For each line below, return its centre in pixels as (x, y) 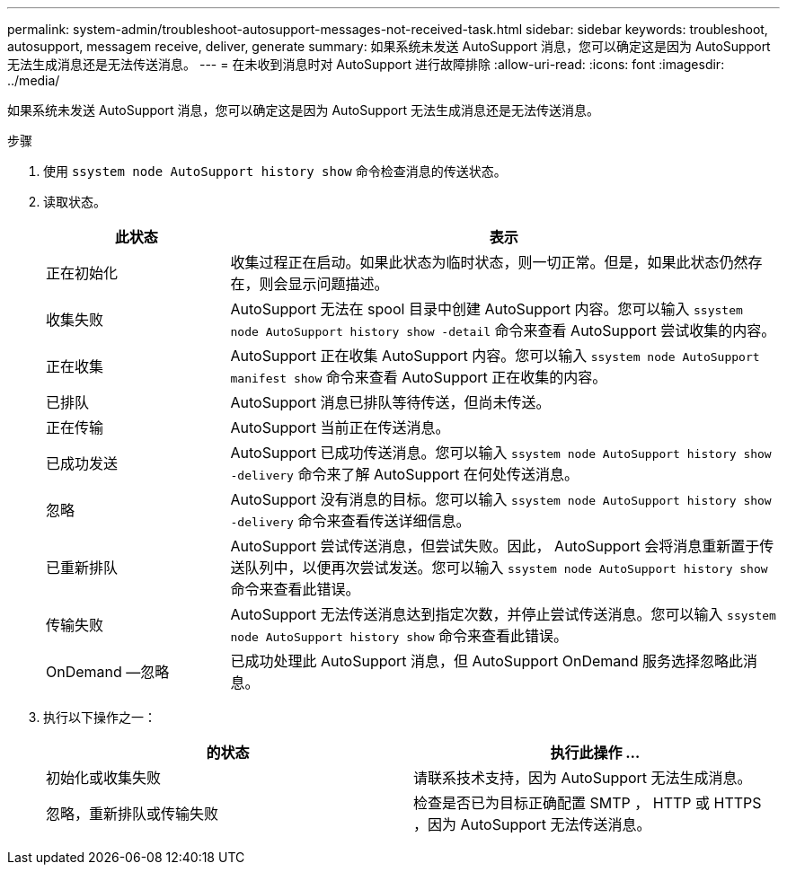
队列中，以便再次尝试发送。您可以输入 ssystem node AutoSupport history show (506, 568)
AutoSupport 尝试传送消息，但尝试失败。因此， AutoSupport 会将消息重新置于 (495, 546)
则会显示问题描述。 (324, 284)
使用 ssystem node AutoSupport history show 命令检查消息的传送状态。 (275, 171)
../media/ (34, 80)
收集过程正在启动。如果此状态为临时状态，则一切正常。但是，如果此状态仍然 (489, 262)
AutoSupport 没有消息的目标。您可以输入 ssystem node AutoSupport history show (501, 499)
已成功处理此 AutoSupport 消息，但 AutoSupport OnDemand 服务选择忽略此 (487, 661)
